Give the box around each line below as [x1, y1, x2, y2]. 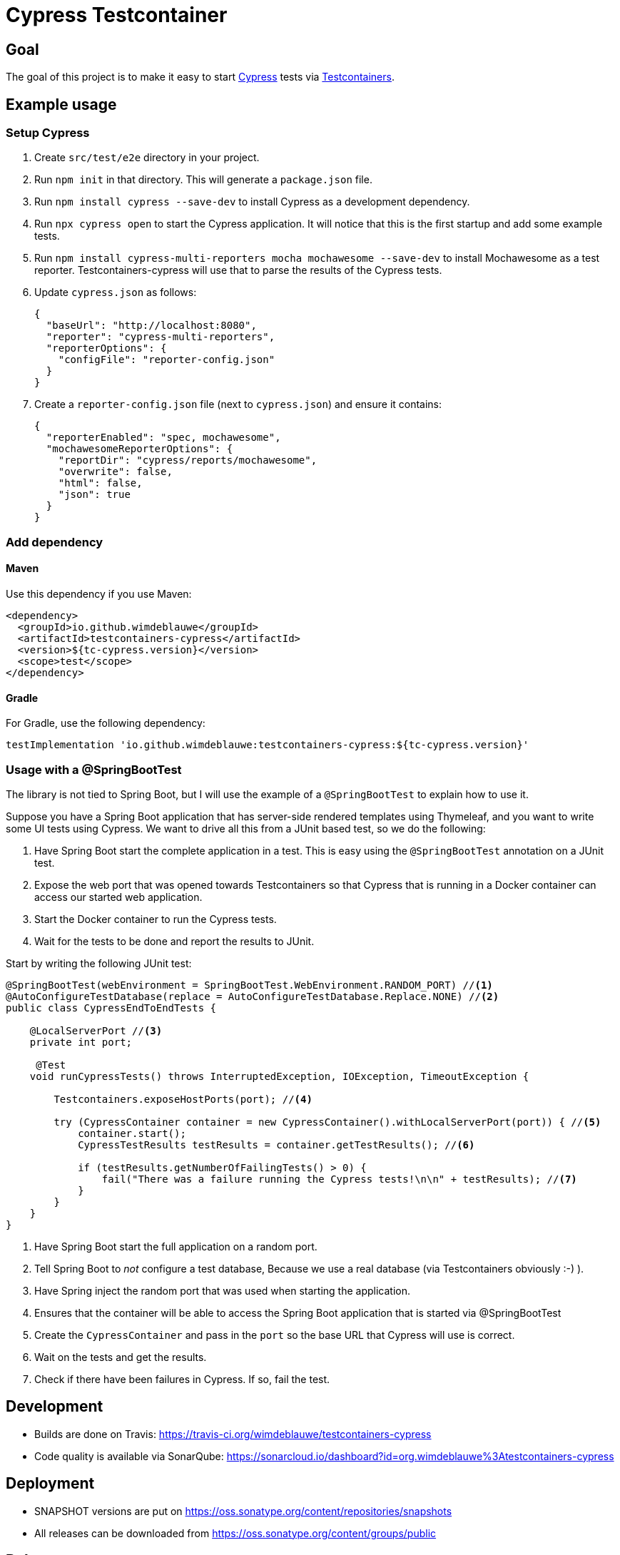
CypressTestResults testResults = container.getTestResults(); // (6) [78, 1138, 475, 1151]
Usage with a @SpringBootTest [6, 762, 182, 777]
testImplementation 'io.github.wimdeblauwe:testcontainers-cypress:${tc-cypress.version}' [6, 739, 529, 751]
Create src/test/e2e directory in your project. [34, 151, 260, 164]
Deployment [6, 1474, 95, 1493]
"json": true [58, 489, 131, 501]
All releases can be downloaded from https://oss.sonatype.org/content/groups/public [34, 1526, 437, 1539]
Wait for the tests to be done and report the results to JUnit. [34, 934, 315, 947]
